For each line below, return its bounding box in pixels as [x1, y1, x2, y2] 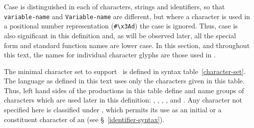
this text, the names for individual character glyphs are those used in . [4, 50, 216, 60]
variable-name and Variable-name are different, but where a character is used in [4, 11, 250, 21]
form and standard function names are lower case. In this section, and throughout [4, 40, 250, 50]
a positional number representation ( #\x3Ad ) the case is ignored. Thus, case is [4, 21, 238, 31]
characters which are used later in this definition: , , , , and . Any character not [4, 95, 242, 105]
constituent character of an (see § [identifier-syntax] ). [4, 114, 165, 124]
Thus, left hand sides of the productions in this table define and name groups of [4, 85, 244, 95]
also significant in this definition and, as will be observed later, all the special [4, 30, 236, 40]
